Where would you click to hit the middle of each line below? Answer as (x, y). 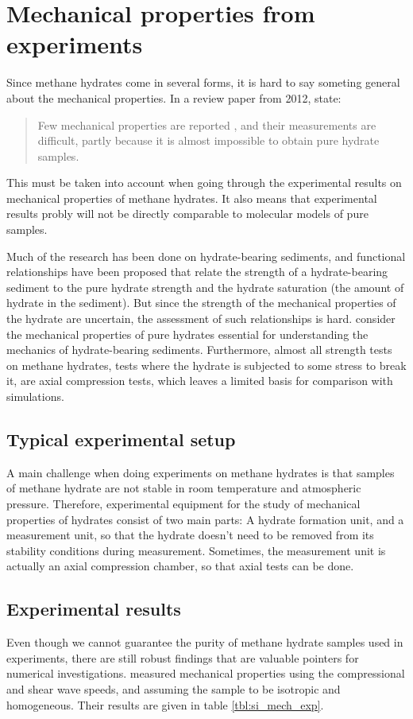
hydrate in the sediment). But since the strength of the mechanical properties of (201, 303)
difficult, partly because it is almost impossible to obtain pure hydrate (208, 140)
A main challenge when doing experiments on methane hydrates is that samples (201, 472)
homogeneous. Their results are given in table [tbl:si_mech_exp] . (165, 704)
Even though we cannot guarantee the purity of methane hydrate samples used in (205, 642)
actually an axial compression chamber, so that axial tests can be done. (180, 566)
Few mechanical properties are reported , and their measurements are (207, 124)
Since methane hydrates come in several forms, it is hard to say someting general (203, 82)
